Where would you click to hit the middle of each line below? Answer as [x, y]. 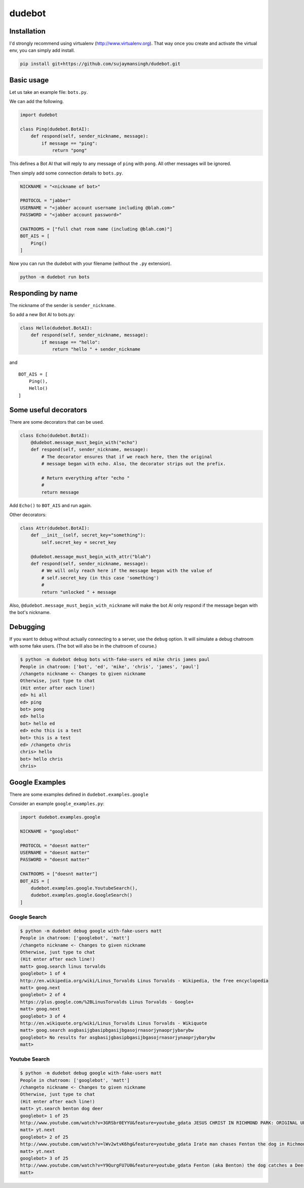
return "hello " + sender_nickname [96, 349]
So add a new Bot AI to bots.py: [42, 314]
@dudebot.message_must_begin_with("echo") [84, 442]
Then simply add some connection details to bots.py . [66, 173]
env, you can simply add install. [42, 50]
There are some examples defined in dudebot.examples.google [79, 794]
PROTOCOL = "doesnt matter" [55, 845]
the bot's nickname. [30, 612]
